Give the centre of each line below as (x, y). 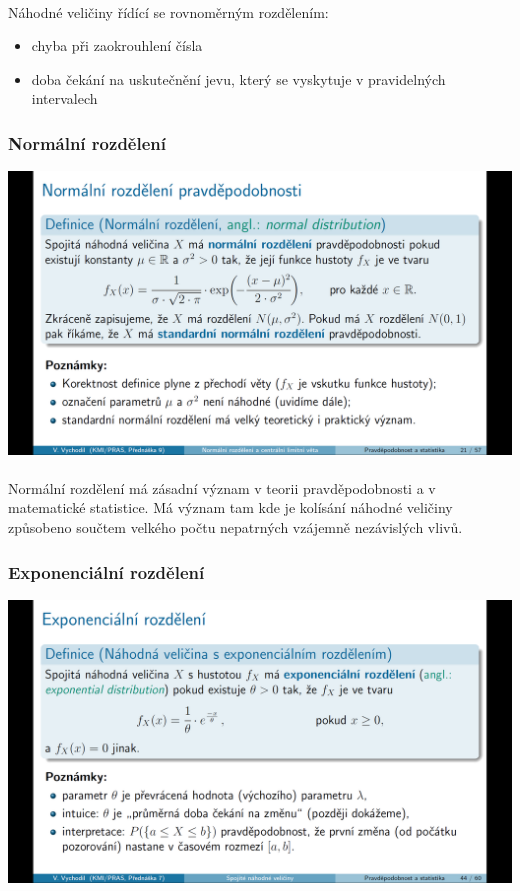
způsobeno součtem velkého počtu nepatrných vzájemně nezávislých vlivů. (235, 527)
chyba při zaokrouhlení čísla (117, 45)
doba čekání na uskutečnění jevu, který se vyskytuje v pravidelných (238, 78)
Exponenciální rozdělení (106, 571)
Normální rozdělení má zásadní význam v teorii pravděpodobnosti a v (222, 487)
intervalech (64, 98)
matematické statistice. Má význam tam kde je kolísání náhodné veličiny (230, 507)
